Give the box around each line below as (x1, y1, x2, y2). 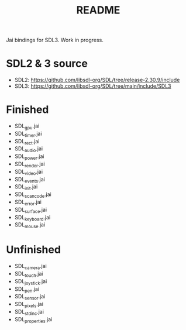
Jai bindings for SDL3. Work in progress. (6, 36, 104, 44)
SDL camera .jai (14, 263, 47, 271)
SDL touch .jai (14, 270, 43, 279)
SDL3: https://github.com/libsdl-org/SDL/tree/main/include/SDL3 (14, 82, 171, 90)
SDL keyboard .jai (14, 214, 51, 222)
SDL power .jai (14, 153, 44, 161)
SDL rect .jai (14, 137, 40, 146)
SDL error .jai (14, 198, 42, 207)
